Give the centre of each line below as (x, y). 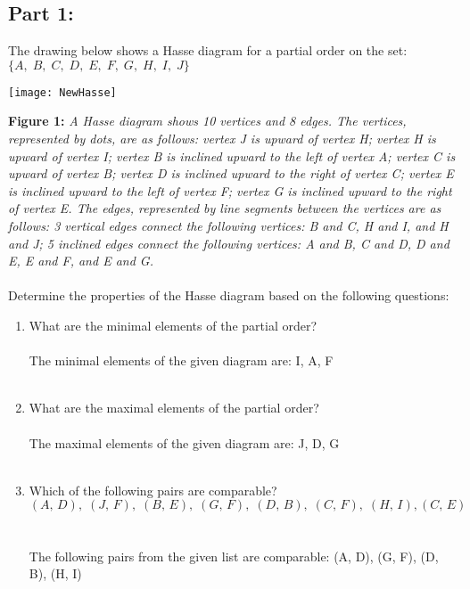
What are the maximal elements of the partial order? (174, 408)
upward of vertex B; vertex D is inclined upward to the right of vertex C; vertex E (231, 173)
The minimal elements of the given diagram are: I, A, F (181, 360)
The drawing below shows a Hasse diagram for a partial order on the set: (208, 50)
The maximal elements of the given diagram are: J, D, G (184, 442)
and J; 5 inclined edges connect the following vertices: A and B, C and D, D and (229, 243)
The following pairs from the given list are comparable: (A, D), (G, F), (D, (234, 556)
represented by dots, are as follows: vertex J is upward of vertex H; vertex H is (222, 139)
